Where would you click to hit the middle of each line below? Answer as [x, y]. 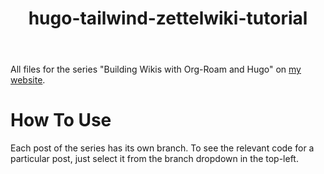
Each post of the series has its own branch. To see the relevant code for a [162, 148]
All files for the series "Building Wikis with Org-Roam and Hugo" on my [156, 69]
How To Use [61, 120]
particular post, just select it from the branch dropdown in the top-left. [154, 159]
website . [28, 80]
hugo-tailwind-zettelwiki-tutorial [168, 18]
